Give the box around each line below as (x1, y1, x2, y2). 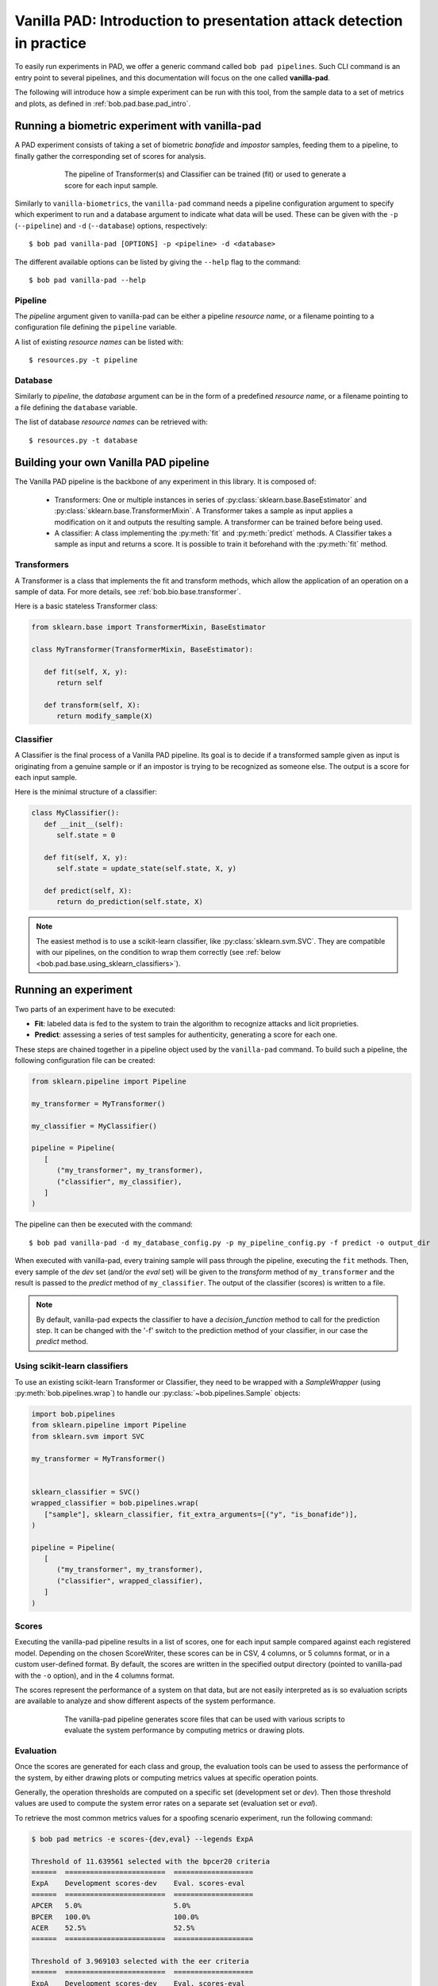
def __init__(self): (44, 819, 125, 829)
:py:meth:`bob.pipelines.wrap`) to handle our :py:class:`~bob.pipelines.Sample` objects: (14, 1389, 301, 1398)
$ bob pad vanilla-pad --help (29, 275, 147, 284)
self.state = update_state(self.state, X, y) (56, 864, 237, 873)
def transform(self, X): (44, 701, 140, 710)
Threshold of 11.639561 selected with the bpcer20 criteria (31, 1857, 271, 1866)
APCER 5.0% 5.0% (31, 1901, 190, 1911)
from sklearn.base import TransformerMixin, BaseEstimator (31, 623, 266, 632)
